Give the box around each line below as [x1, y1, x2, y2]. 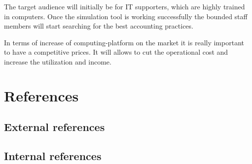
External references [4, 119, 105, 134]
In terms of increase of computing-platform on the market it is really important [4, 37, 244, 47]
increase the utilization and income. [4, 56, 111, 66]
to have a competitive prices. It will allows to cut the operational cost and [4, 47, 228, 57]
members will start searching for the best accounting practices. [4, 21, 193, 31]
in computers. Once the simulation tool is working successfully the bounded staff [4, 11, 248, 21]
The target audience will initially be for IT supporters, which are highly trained [4, 1, 245, 11]
